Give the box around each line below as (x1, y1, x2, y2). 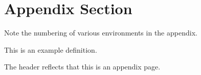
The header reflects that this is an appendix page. (4, 61, 161, 72)
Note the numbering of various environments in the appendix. (4, 27, 197, 38)
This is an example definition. (4, 44, 97, 55)
